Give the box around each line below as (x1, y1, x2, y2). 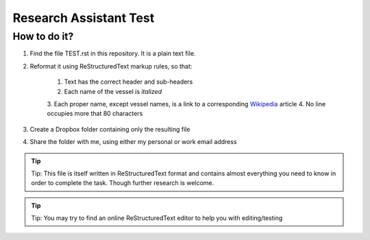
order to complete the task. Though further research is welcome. (31, 179, 214, 187)
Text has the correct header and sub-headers (64, 77, 193, 86)
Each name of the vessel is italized (64, 87, 162, 95)
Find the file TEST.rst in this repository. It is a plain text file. (29, 49, 196, 58)
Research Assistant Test (12, 10, 155, 25)
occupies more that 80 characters (47, 110, 143, 118)
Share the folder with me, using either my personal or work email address (29, 138, 237, 146)
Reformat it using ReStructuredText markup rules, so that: (29, 62, 193, 70)
